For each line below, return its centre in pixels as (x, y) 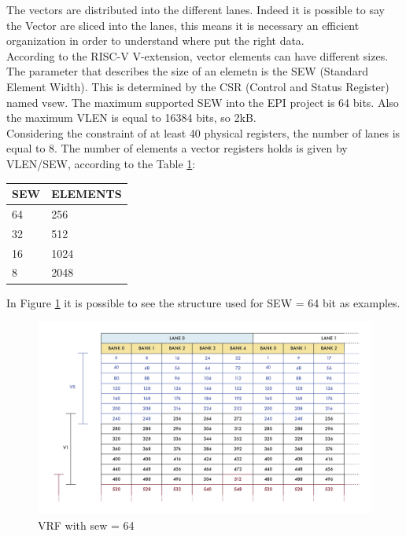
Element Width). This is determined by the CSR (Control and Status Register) (198, 86)
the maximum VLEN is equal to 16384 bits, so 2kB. (131, 117)
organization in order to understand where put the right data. (155, 40)
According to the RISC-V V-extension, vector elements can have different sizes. (197, 55)
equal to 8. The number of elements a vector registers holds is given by (177, 148)
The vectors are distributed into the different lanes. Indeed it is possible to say (196, 9)
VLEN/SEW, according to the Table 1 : (101, 163)
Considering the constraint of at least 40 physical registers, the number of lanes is (203, 132)
